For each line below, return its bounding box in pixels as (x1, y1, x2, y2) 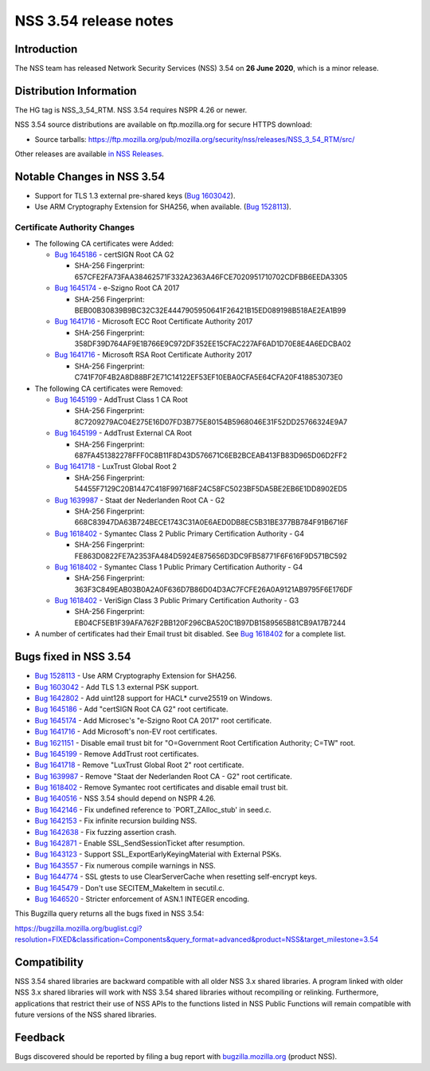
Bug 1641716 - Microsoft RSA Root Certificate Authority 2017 (54, 350, 252, 360)
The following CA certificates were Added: (34, 238, 174, 248)
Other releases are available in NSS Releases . (14, 149, 165, 159)
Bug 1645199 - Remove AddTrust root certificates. (34, 749, 199, 758)
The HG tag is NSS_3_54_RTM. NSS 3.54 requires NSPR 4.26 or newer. (14, 104, 248, 115)
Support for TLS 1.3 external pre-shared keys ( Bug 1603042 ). (34, 191, 236, 201)
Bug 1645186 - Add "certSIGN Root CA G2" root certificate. (34, 704, 229, 714)
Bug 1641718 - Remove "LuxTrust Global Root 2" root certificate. (34, 760, 244, 770)
